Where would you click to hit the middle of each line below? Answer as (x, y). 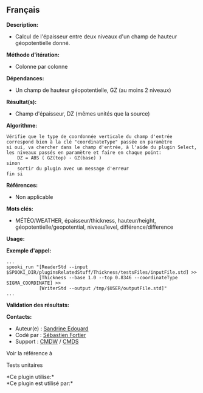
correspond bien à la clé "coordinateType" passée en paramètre (89, 142)
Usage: (16, 238)
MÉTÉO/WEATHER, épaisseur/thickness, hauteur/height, (85, 220)
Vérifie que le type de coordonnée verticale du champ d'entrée (89, 136)
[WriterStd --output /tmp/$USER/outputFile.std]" (103, 288)
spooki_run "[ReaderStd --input (47, 267)
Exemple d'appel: (29, 250)
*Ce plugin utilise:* (30, 377)
